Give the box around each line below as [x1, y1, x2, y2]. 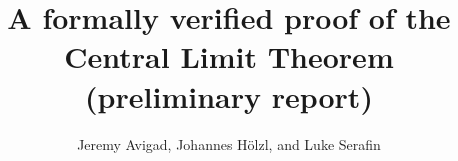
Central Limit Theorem [64, 36, 394, 77]
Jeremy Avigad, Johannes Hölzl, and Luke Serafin [77, 133, 381, 154]
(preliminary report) [85, 75, 373, 116]
